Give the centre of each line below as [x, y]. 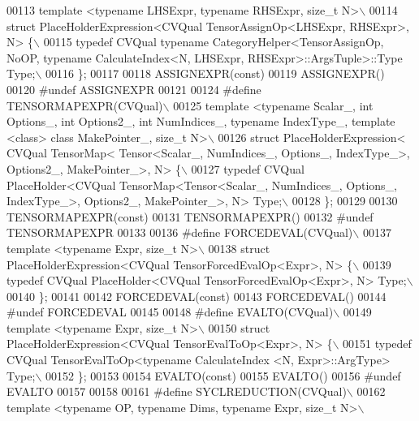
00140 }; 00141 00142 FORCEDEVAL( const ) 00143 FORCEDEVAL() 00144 [197, 296]
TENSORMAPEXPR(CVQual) [85, 105]
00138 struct [239, 248]
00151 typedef [377, 344]
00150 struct [239, 327]
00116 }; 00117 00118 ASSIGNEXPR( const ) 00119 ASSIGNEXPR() [215, 73]
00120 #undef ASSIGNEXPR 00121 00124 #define [134, 89]
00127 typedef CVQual [248, 168]
